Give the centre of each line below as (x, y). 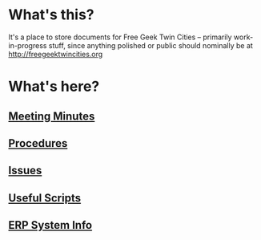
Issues (25, 171)
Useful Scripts (45, 198)
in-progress (28, 45)
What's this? (51, 15)
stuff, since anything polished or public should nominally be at (151, 45)
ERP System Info (50, 225)
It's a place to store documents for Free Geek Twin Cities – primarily (120, 37)
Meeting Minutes (52, 116)
